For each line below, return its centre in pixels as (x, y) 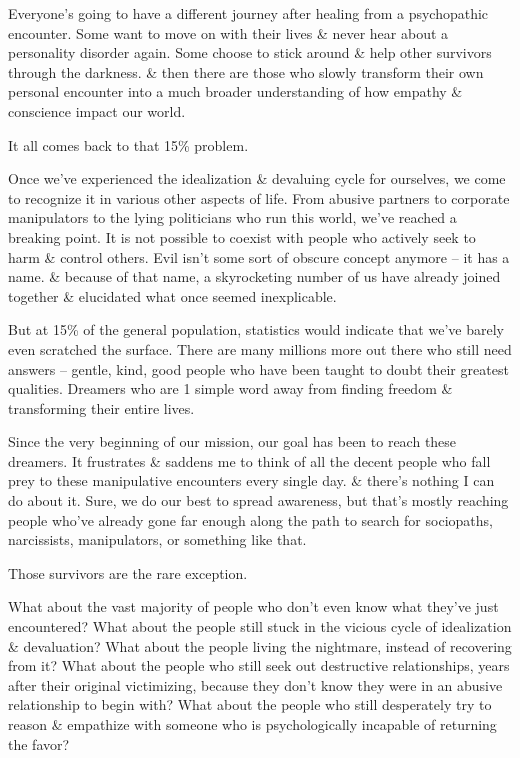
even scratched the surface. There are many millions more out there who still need (260, 348)
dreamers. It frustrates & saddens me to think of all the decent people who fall (249, 460)
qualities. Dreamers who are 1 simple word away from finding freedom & (230, 388)
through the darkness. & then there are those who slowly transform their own (246, 71)
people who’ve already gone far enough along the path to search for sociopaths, (250, 519)
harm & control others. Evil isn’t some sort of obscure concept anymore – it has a (259, 256)
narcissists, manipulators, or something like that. (157, 539)
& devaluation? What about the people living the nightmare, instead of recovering (260, 645)
